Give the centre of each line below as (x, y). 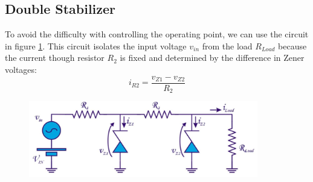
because (292, 45)
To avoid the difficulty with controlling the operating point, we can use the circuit (157, 34)
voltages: (21, 69)
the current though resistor (55, 58)
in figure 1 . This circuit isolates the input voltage (96, 45)
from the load (227, 45)
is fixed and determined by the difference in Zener (212, 58)
